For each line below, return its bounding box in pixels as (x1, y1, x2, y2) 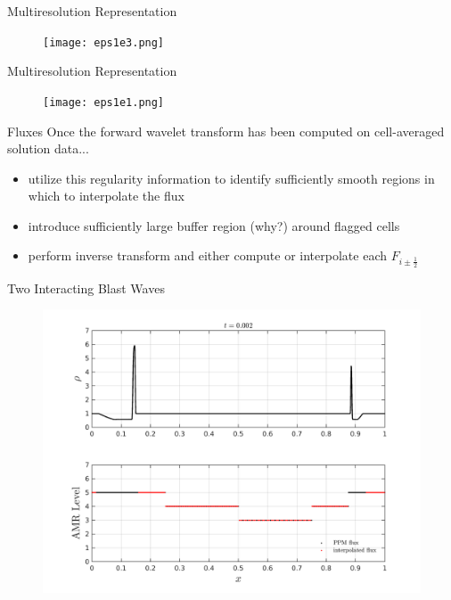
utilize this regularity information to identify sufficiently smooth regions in (28, 168, 435, 187)
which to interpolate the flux (28, 186, 184, 205)
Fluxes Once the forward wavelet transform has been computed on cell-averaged (7, 121, 445, 140)
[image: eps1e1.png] (43, 95, 165, 109)
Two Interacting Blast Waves (7, 278, 165, 297)
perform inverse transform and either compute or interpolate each (28, 246, 387, 265)
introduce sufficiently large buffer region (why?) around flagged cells (28, 216, 400, 234)
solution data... (7, 139, 89, 158)
